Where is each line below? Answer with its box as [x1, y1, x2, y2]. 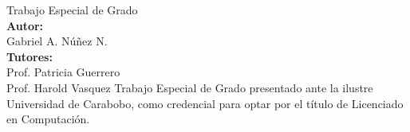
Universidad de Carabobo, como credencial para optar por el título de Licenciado [6, 95, 404, 111]
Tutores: [6, 48, 53, 64]
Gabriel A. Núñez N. [6, 33, 108, 49]
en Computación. [6, 111, 90, 127]
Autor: [6, 17, 44, 33]
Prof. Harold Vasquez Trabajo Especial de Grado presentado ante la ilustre [6, 79, 373, 95]
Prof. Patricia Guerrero [6, 64, 120, 80]
